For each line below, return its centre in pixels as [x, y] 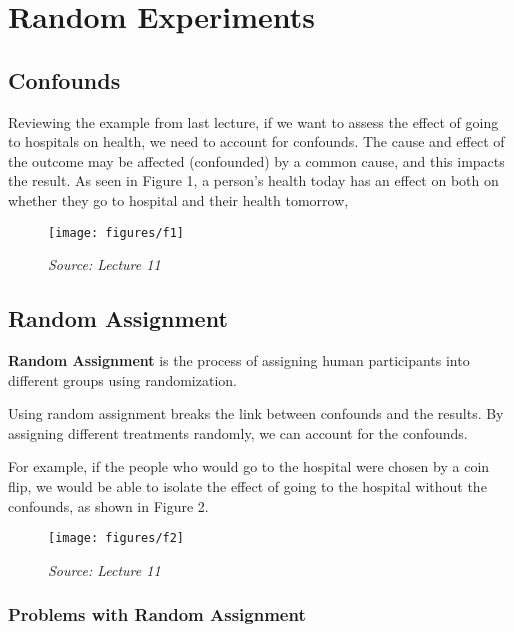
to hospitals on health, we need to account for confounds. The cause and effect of [256, 141]
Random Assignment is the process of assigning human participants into [239, 360]
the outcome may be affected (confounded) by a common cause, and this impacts [256, 160]
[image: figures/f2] [116, 538]
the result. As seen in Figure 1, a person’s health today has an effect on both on [253, 180]
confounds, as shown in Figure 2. [108, 505]
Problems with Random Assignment [157, 614]
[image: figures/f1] [116, 232]
